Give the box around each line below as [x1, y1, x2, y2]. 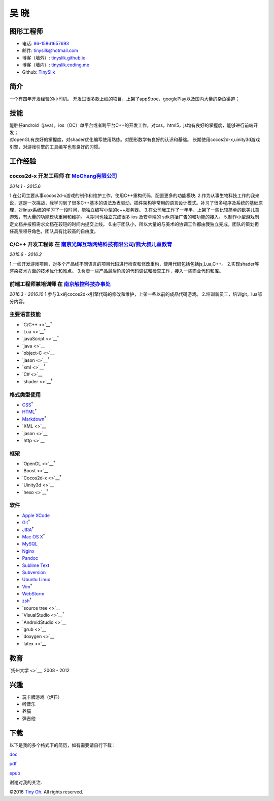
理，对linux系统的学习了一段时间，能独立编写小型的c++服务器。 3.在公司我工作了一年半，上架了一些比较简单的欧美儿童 [9, 207, 260, 213]
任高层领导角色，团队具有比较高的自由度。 [9, 228, 98, 234]
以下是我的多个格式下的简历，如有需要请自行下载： [9, 742, 116, 748]
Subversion [22, 569, 46, 575]
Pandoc [22, 555, 39, 561]
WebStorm [22, 591, 45, 597]
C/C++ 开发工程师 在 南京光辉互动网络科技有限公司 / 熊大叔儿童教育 [9, 241, 173, 248]
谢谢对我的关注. [9, 779, 43, 786]
